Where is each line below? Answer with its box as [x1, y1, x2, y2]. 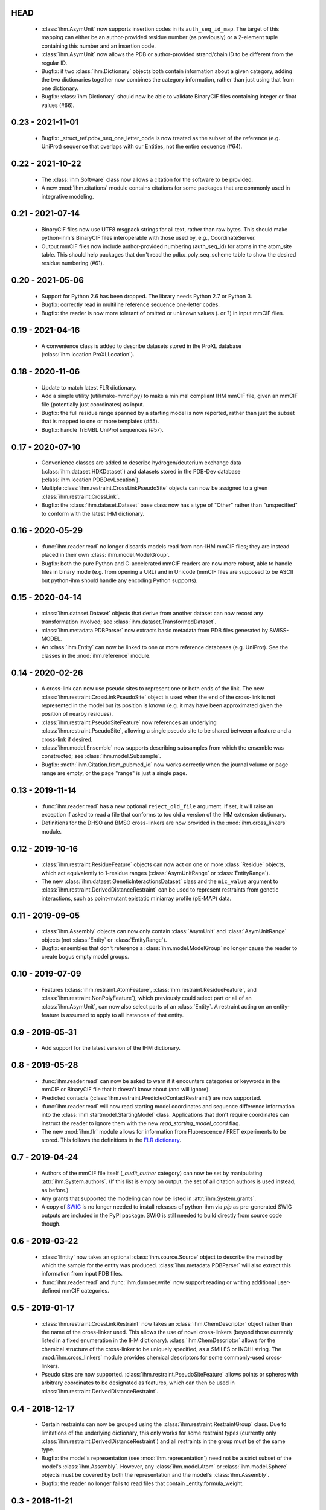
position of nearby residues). [41, 710, 113, 718]
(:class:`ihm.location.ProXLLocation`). [41, 351, 135, 358]
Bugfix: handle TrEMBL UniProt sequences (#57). [41, 426, 164, 433]
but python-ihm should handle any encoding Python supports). [41, 577, 198, 584]
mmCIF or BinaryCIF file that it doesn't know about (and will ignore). [41, 1086, 211, 1093]
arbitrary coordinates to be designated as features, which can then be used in [41, 1379, 235, 1386]
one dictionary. [41, 85, 78, 92]
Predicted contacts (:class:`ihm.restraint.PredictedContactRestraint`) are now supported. [41, 1094, 262, 1102]
